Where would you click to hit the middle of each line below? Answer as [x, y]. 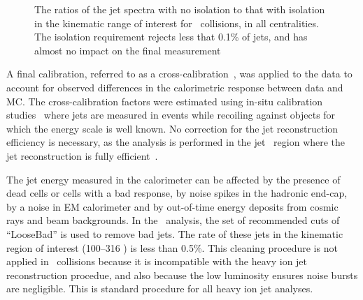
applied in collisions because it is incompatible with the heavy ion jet [157, 261]
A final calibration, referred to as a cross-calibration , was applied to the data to [179, 74]
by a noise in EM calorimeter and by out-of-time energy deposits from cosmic [172, 206]
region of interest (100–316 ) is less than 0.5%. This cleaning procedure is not [172, 247]
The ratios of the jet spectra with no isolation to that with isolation [180, 9]
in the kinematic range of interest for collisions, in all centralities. [177, 23]
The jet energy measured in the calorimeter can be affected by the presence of [173, 179]
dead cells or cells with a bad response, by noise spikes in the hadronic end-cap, [177, 193]
